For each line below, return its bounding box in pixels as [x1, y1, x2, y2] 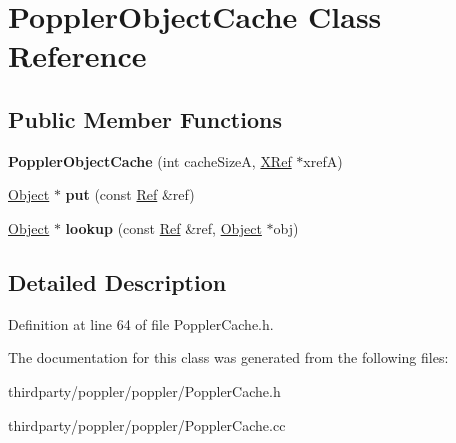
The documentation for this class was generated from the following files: [8, 347, 449, 368]
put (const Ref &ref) [65, 184, 195, 205]
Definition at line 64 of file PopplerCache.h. [8, 313, 274, 334]
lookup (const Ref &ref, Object [65, 217, 262, 238]
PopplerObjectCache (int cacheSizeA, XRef [8, 150, 292, 171]
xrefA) [303, 150, 343, 171]
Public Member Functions [8, 103, 282, 134]
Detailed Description [8, 266, 227, 297]
